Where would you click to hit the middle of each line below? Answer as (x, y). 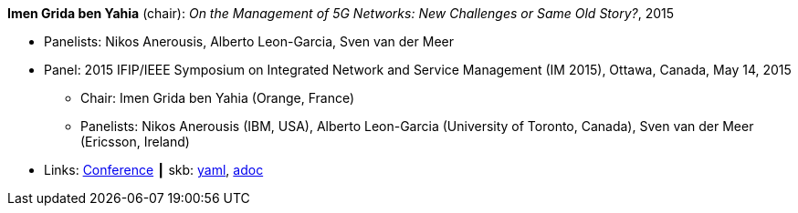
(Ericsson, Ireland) (135, 142)
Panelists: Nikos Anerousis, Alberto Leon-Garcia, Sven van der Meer (249, 41)
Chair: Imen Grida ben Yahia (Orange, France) (218, 98)
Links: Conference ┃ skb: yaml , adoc (154, 170)
